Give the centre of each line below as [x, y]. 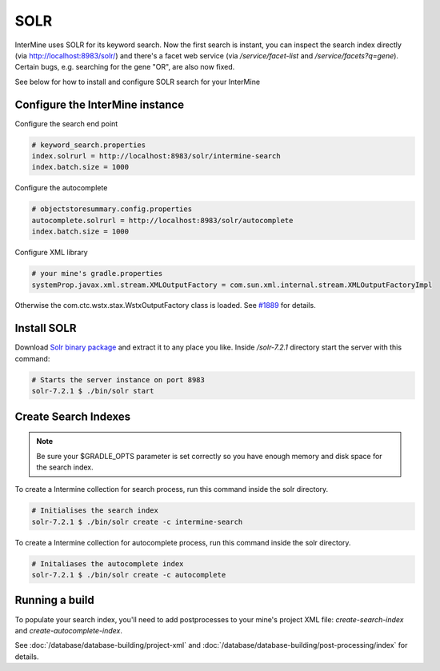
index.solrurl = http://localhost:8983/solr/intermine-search [156, 156]
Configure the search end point [66, 123]
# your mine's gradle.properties [97, 274]
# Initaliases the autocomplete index [108, 563]
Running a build [55, 600]
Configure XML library [51, 253]
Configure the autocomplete [61, 188]
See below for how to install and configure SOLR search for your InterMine [137, 82]
